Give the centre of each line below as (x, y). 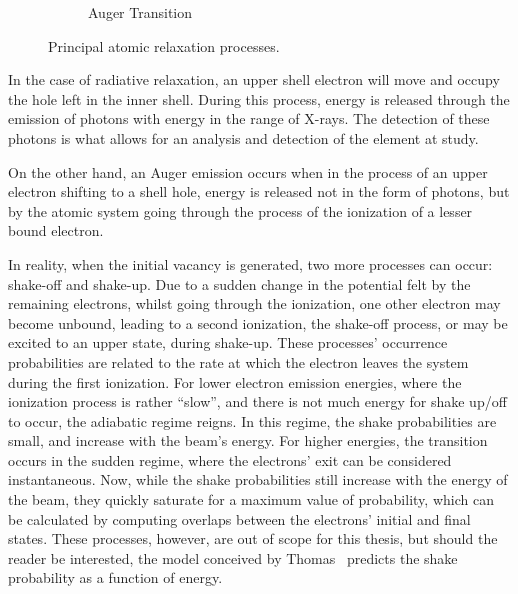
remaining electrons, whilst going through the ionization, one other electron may (254, 303)
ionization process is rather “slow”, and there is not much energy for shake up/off (257, 401)
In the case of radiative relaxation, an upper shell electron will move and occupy (254, 79)
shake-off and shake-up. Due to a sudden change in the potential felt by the (239, 283)
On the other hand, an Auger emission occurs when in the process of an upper (248, 171)
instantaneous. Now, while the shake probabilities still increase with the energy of (258, 479)
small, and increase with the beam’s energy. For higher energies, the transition (248, 440)
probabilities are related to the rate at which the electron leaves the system (238, 361)
